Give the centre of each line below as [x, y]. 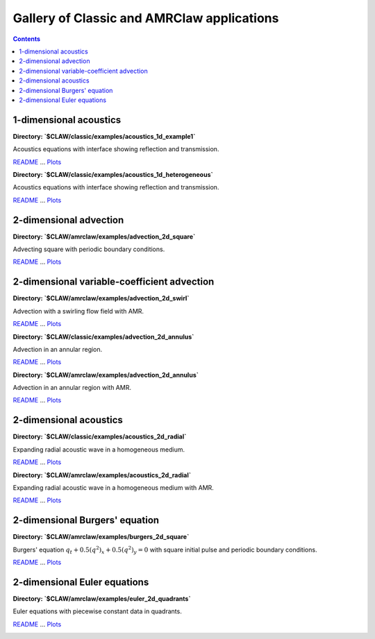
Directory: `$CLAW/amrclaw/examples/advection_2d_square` [104, 237]
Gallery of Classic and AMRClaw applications [146, 18]
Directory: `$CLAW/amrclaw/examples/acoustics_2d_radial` [102, 475]
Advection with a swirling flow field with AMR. [78, 311]
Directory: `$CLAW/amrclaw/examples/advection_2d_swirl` [101, 298]
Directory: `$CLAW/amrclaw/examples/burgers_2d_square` [101, 537]
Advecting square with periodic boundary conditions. [89, 249]
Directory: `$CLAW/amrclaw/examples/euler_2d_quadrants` [102, 598]
